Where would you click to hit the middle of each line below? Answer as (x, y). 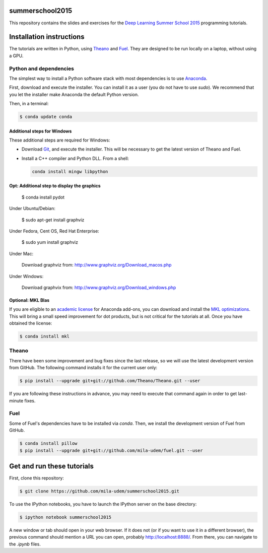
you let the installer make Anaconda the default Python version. (74, 94)
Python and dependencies (42, 69)
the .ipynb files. (25, 544)
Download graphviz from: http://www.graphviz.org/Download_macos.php (97, 265)
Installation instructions (47, 37)
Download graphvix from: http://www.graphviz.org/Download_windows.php (99, 287)
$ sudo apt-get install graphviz (53, 220)
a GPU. (16, 56)
